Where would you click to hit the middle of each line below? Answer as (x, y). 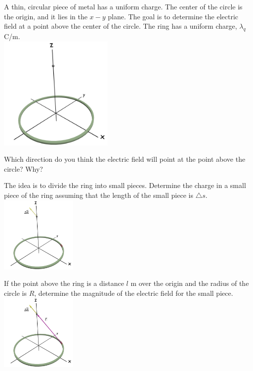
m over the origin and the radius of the (190, 283)
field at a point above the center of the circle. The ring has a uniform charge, (121, 26)
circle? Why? (23, 168)
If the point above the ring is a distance (64, 283)
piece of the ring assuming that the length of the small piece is (99, 195)
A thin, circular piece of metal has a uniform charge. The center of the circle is (123, 6)
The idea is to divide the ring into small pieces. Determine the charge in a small (125, 185)
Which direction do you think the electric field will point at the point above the (125, 159)
